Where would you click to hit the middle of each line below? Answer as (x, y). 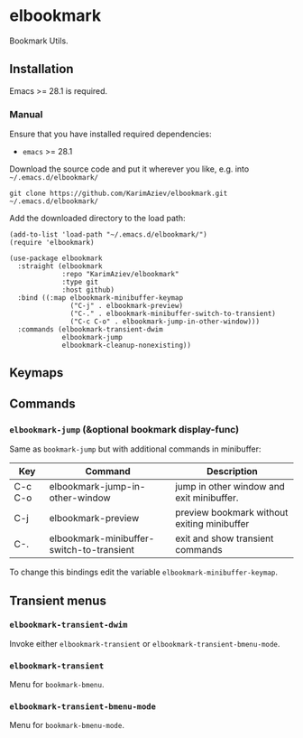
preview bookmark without (232, 513)
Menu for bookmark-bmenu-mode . (67, 725)
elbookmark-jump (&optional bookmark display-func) (124, 429)
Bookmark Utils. (39, 41)
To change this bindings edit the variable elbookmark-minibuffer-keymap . (143, 572)
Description (232, 472)
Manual (26, 114)
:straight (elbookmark (60, 266)
